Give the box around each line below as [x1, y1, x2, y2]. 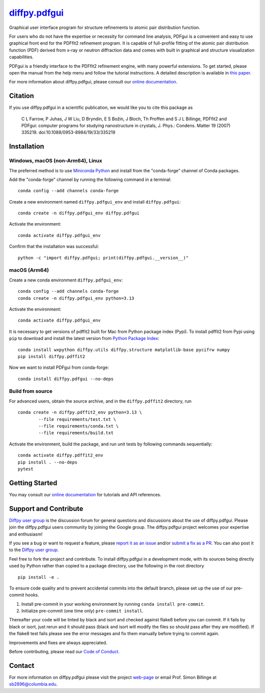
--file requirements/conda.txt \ [38, 423, 119, 429]
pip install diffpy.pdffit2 [18, 354, 85, 359]
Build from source [9, 388, 53, 395]
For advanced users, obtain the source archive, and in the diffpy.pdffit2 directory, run [9, 398, 192, 404]
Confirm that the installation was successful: [9, 243, 99, 250]
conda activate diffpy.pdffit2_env [18, 453, 104, 458]
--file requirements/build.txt [38, 430, 114, 436]
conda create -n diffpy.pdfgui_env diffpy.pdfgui [18, 210, 140, 216]
